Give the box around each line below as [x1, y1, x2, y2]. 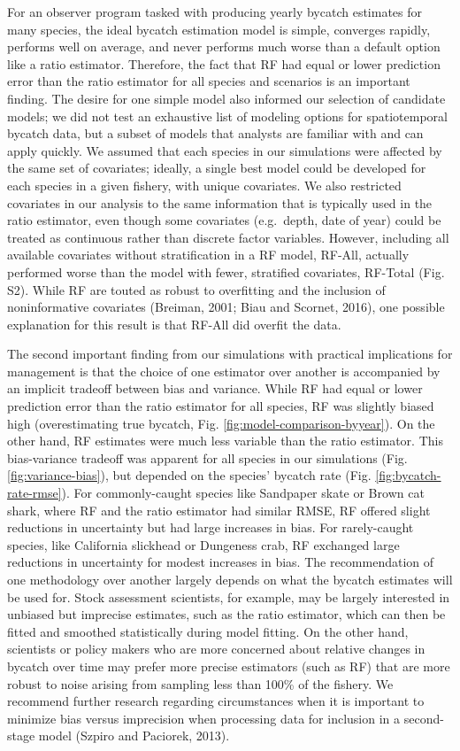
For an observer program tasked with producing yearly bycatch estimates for [7, 3, 423, 20]
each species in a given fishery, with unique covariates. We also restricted [7, 175, 402, 194]
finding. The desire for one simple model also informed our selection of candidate [7, 89, 446, 107]
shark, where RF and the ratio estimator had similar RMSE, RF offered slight [7, 500, 431, 519]
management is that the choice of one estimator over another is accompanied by [7, 361, 441, 380]
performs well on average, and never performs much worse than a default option [7, 37, 441, 56]
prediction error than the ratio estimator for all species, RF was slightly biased [7, 397, 434, 415]
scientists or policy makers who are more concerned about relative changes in [7, 639, 425, 658]
